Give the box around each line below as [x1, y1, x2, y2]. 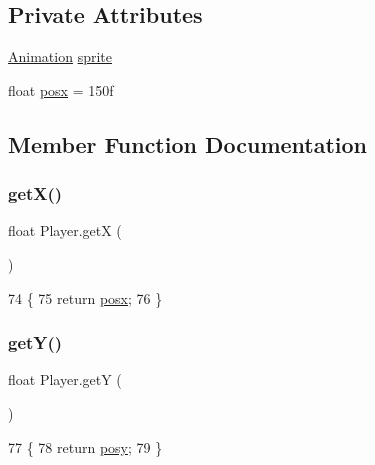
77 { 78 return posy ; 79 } [8, 436, 163, 457]
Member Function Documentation [8, 128, 368, 159]
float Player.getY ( [8, 369, 122, 390]
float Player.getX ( [8, 220, 122, 241]
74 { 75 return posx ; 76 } [8, 287, 163, 308]
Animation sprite [8, 46, 112, 67]
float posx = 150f [8, 79, 114, 100]
